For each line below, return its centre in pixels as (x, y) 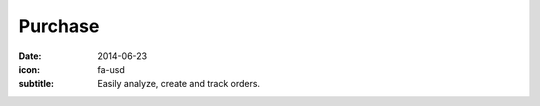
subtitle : (36, 84)
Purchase (59, 26)
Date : (30, 56)
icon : (29, 69)
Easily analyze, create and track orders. (178, 84)
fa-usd (111, 69)
